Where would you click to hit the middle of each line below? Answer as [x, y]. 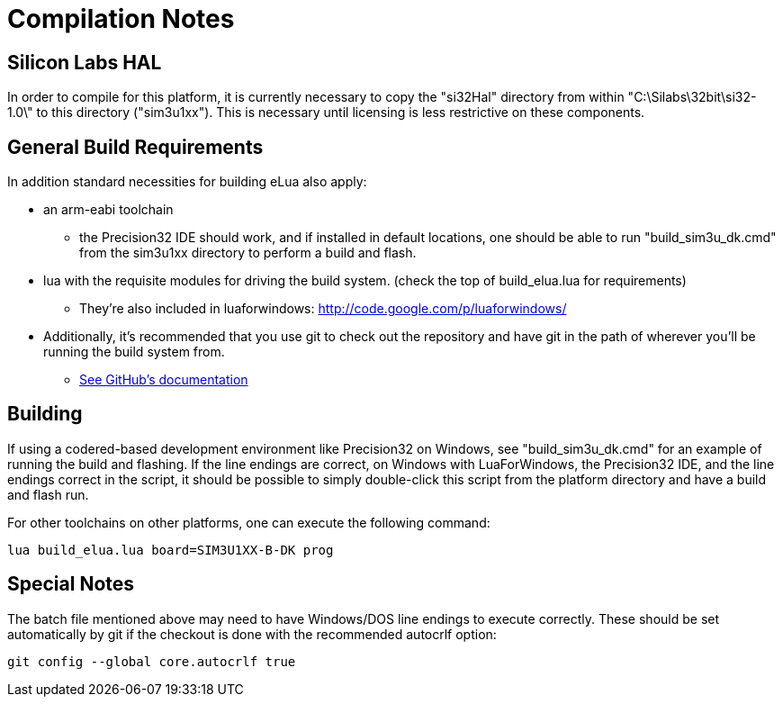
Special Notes [71, 584]
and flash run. [48, 494]
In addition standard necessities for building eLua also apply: [187, 182]
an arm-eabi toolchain [108, 210]
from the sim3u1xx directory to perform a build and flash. [248, 253]
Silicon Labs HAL [85, 62]
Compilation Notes [121, 19]
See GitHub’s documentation [164, 380]
